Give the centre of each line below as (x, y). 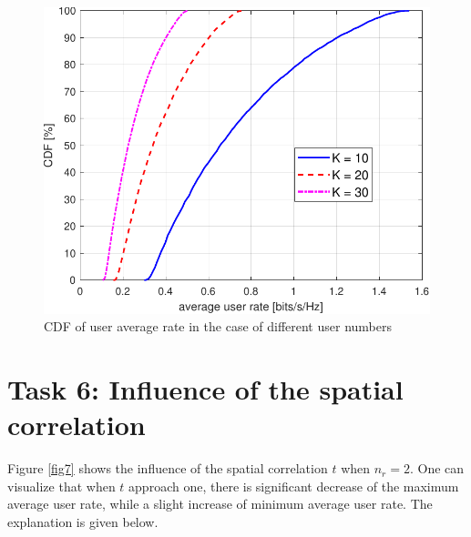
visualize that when (61, 486)
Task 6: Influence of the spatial (205, 389)
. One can (437, 468)
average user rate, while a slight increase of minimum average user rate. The (220, 504)
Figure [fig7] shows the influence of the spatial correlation (168, 468)
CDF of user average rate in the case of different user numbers (218, 326)
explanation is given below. (83, 521)
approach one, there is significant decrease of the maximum (294, 486)
